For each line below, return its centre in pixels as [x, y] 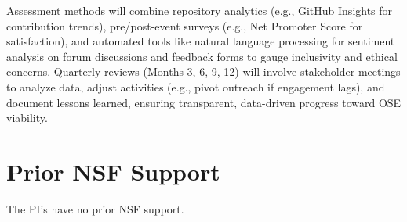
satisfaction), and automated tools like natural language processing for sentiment [201, 41]
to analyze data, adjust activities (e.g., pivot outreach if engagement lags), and [196, 86]
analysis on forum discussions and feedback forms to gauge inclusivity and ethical [202, 56]
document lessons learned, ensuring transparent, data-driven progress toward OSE [204, 102]
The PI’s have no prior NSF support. [95, 208]
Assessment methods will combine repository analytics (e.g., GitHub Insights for [200, 10]
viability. [27, 118]
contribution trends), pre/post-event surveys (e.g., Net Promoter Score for [185, 25]
